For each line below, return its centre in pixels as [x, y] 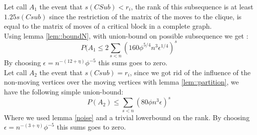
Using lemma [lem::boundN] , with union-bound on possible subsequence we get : [126, 35]
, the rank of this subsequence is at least [192, 6]
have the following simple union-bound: [64, 92]
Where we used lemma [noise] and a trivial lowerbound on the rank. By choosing [127, 117]
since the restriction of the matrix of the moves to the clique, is [145, 16]
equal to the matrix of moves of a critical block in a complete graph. [108, 26]
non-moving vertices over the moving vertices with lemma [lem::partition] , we [122, 82]
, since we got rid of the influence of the [190, 72]
